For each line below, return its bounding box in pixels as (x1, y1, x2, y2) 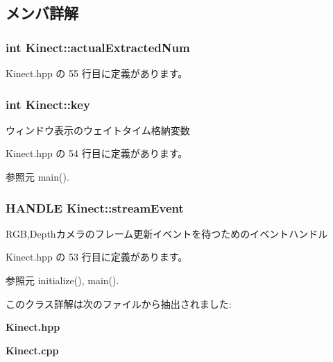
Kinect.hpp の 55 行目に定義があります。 (6, 66, 188, 80)
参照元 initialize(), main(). (6, 273, 119, 287)
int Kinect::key (6, 95, 90, 113)
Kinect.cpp (6, 343, 59, 357)
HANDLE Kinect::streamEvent (6, 199, 184, 216)
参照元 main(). (6, 170, 69, 183)
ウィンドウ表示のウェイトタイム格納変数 (6, 122, 190, 137)
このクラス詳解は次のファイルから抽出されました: (6, 296, 232, 311)
